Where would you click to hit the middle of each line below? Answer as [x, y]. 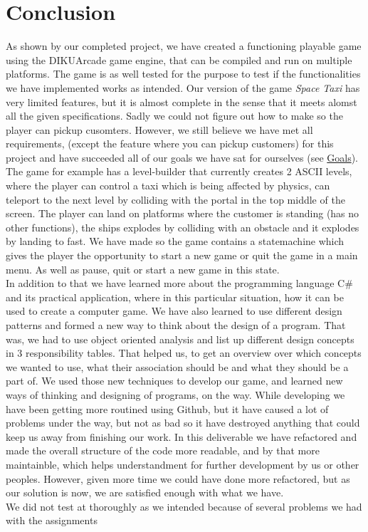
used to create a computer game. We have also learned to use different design [174, 311]
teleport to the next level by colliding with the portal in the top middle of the [175, 199]
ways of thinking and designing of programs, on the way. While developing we [175, 394]
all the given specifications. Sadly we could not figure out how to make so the [174, 116]
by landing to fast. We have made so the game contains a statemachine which [175, 241]
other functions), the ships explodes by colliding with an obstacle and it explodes [183, 227]
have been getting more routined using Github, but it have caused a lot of [167, 408]
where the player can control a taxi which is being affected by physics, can [168, 186]
